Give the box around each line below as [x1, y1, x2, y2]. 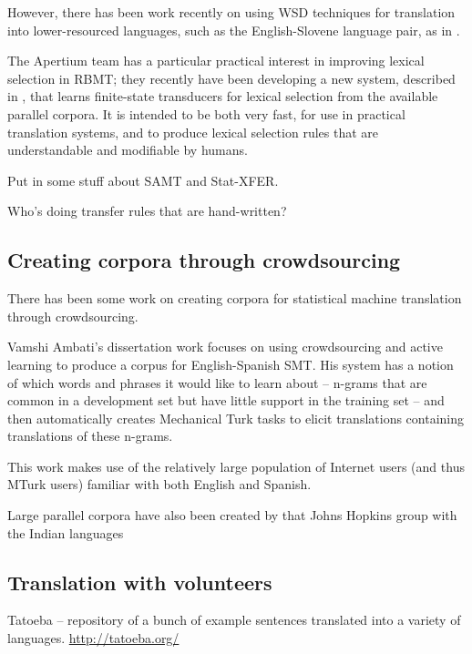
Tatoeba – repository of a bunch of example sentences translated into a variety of [7, 610, 461, 629]
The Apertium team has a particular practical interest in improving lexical [7, 51, 425, 70]
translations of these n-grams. [7, 426, 173, 445]
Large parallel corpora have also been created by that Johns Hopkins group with [7, 506, 457, 525]
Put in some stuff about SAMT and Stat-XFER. [7, 170, 279, 189]
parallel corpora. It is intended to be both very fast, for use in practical [7, 104, 405, 123]
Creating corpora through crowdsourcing [7, 246, 401, 274]
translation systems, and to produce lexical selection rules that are [7, 122, 378, 141]
